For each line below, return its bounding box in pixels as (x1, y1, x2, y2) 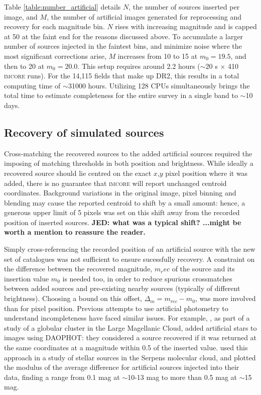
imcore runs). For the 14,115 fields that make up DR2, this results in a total (4, 70, 239, 81)
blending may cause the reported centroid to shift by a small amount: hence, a (4, 197, 245, 208)
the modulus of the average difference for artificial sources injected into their (4, 362, 239, 372)
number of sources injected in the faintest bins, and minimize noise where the (4, 41, 242, 51)
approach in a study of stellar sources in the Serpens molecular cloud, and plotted (4, 352, 256, 362)
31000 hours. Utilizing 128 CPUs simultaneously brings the (68, 80, 250, 90)
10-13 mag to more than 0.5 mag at (127, 371, 237, 382)
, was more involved (195, 293, 256, 304)
